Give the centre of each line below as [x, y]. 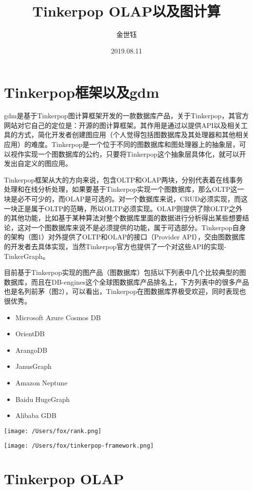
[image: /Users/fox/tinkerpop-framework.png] [79, 446]
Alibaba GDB [36, 415]
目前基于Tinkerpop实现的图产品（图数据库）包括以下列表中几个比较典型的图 [125, 272]
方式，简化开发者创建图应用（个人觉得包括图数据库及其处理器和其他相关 [133, 135]
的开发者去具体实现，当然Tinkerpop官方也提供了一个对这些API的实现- [115, 246]
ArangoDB [31, 350]
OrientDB [30, 334]
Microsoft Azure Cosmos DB [58, 317]
